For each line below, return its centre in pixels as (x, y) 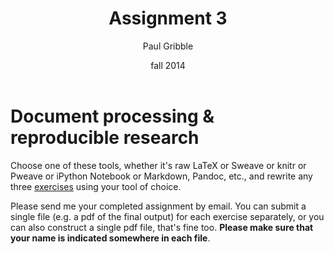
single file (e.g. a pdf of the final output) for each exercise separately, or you (167, 216)
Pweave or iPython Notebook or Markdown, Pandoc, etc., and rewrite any (161, 176)
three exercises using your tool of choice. (96, 186)
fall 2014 (168, 65)
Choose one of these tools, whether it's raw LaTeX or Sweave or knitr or (158, 165)
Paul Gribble (168, 46)
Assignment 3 (168, 18)
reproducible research (105, 137)
